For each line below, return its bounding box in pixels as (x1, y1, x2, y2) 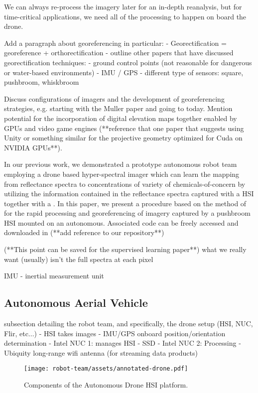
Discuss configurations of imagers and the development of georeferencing (4, 93, 225, 104)
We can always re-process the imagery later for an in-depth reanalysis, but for (4, 1, 242, 11)
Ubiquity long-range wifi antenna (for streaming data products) (4, 347, 198, 358)
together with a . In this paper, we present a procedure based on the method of (4, 198, 247, 208)
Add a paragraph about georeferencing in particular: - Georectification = (4, 37, 227, 48)
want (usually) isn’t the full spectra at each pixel (4, 254, 153, 264)
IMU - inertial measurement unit (4, 270, 104, 281)
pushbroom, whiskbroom (4, 77, 79, 87)
